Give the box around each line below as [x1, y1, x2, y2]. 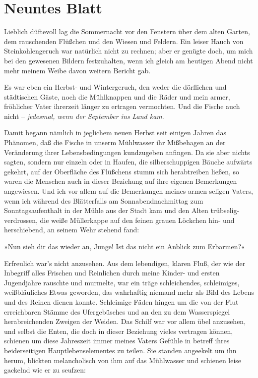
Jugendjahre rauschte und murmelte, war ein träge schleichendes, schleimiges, [4, 277, 240, 287]
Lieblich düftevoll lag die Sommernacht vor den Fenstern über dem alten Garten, [4, 26, 250, 37]
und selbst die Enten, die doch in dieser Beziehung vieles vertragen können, [4, 325, 233, 336]
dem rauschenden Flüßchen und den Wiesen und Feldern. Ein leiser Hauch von [4, 36, 244, 46]
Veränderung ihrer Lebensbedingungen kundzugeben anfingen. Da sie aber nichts [4, 147, 250, 157]
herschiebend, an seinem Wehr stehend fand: [4, 224, 139, 235]
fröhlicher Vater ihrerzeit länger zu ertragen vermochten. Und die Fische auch [4, 101, 240, 111]
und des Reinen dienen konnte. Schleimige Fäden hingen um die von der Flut [4, 296, 239, 307]
